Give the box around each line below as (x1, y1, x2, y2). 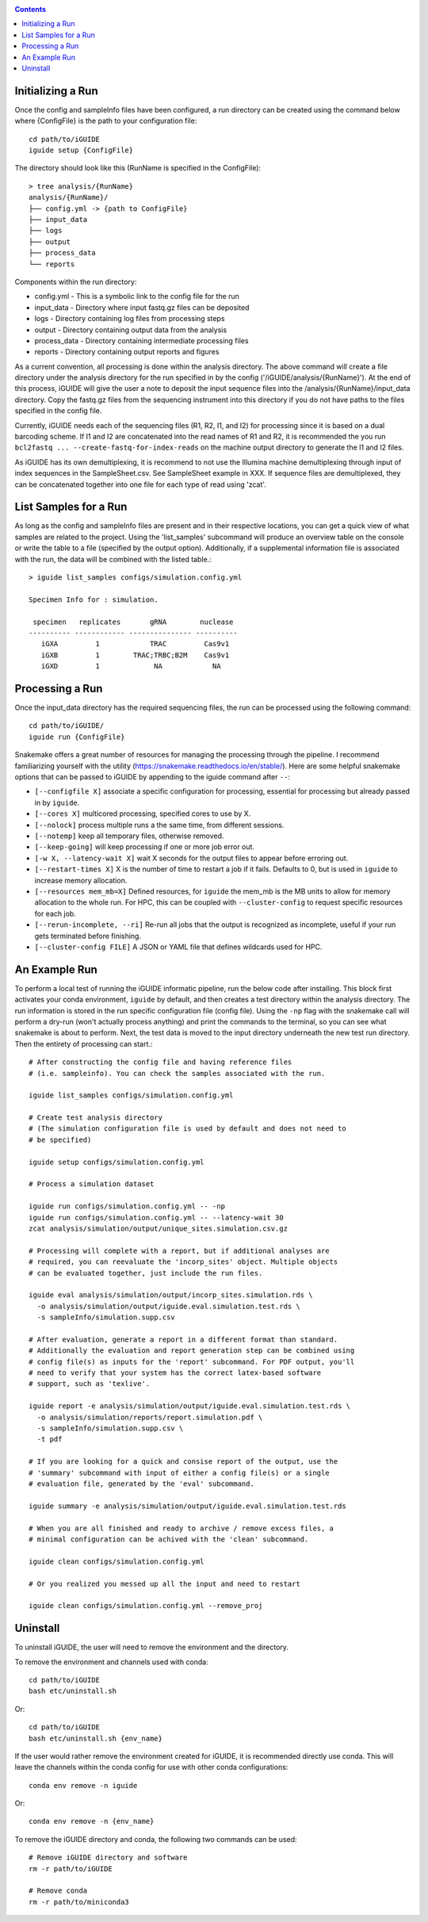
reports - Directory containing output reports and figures (34, 347, 220, 357)
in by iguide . (34, 798, 80, 807)
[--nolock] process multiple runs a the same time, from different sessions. (34, 820, 285, 829)
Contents (14, 5, 47, 13)
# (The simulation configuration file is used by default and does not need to (29, 1124, 346, 1133)
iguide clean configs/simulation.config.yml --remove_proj (29, 1602, 263, 1610)
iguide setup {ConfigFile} (29, 146, 134, 155)
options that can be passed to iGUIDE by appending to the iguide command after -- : (14, 772, 291, 782)
